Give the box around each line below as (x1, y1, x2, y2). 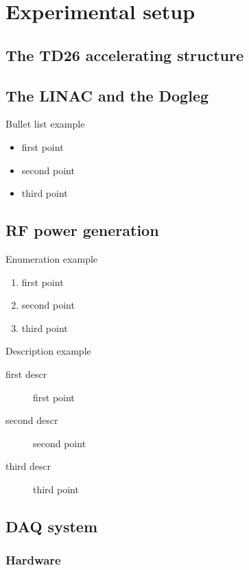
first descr (5, 366, 47, 381)
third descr (5, 459, 51, 473)
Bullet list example (5, 117, 85, 131)
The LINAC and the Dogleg (5, 84, 209, 106)
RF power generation (5, 219, 159, 241)
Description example (5, 344, 91, 358)
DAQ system (5, 515, 98, 536)
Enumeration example (5, 251, 98, 265)
